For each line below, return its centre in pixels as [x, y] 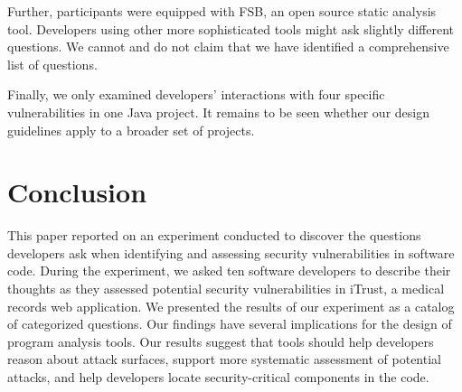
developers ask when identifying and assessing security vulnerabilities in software [231, 252]
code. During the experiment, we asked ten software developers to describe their [229, 271]
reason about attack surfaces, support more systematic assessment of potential [224, 359]
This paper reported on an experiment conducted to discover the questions [214, 235]
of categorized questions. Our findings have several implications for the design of [230, 324]
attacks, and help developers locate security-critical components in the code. [218, 377]
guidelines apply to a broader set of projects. [131, 130]
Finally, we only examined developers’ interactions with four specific [196, 94]
